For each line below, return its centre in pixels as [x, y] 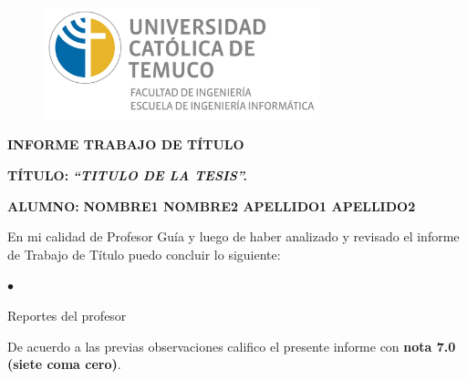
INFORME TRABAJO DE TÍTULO [126, 144]
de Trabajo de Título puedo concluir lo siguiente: [144, 254]
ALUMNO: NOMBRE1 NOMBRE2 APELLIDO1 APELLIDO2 [212, 205]
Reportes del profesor [67, 315]
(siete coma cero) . [64, 364]
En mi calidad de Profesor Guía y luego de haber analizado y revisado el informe [233, 236]
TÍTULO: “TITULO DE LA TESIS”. [127, 175]
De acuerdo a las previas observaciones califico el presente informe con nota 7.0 [232, 346]
